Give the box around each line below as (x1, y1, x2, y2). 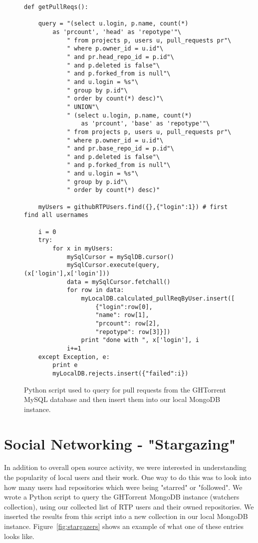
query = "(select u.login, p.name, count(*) (38, 20, 189, 27)
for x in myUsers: (52, 245, 113, 252)
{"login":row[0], (95, 303, 153, 310)
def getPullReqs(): (24, 3, 88, 10)
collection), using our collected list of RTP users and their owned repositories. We (4, 501, 254, 511)
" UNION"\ (66, 103, 99, 110)
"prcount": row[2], (95, 319, 160, 327)
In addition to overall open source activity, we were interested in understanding (4, 462, 247, 472)
